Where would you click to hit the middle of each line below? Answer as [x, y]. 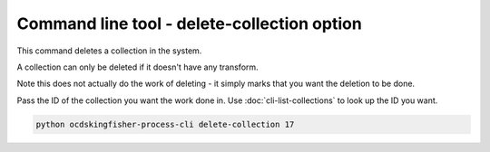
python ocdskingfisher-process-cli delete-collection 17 [165, 124]
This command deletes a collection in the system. [109, 51]
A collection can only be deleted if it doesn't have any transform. [137, 67]
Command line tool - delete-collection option [189, 24]
